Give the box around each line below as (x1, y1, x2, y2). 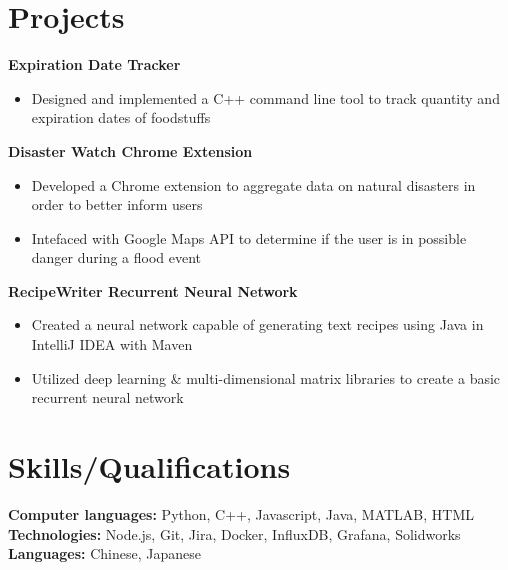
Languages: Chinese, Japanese (8, 543, 201, 564)
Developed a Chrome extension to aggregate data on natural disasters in (31, 174, 476, 195)
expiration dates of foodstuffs (31, 107, 211, 128)
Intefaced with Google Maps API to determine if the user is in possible (31, 227, 467, 248)
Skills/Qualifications (8, 446, 291, 487)
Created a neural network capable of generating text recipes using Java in (31, 314, 484, 335)
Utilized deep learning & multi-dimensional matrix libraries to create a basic (31, 367, 501, 388)
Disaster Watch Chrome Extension (8, 140, 253, 161)
